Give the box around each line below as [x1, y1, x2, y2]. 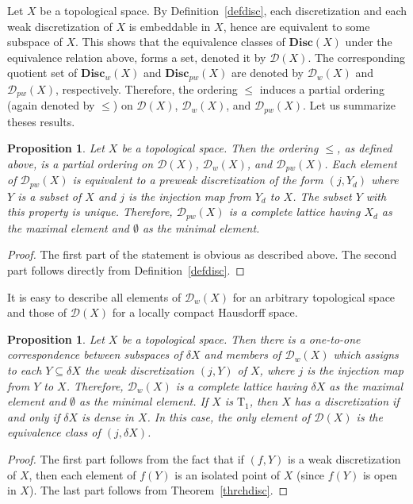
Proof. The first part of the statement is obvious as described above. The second [7, 246, 397, 263]
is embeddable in [128, 17, 211, 34]
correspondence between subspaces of [7, 346, 182, 363]
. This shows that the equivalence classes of [75, 33, 285, 50]
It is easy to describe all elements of [7, 288, 182, 305]
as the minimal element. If [79, 393, 208, 410]
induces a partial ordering [259, 80, 385, 97]
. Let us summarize [303, 97, 396, 113]
